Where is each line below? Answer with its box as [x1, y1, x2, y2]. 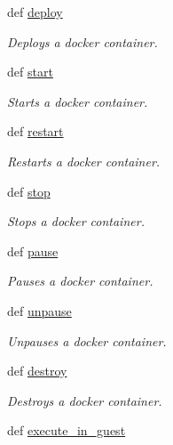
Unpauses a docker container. [7, 331, 167, 350]
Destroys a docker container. [7, 391, 162, 409]
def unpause [7, 301, 72, 320]
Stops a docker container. [7, 212, 145, 231]
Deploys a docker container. [7, 32, 158, 51]
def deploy [7, 3, 63, 20]
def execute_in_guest [7, 421, 126, 440]
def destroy [7, 361, 67, 380]
